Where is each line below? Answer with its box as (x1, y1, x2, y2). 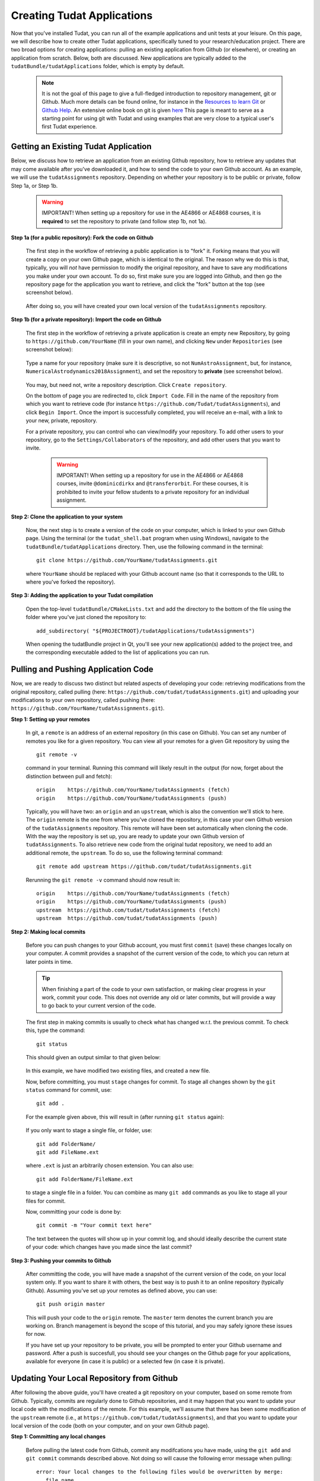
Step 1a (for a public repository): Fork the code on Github (11, 234, 154, 241)
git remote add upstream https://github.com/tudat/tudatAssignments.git (36, 863, 252, 870)
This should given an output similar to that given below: (25, 1053, 161, 1060)
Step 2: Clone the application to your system (11, 513, 123, 520)
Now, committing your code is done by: (25, 1208, 121, 1215)
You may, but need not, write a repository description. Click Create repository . (25, 381, 227, 388)
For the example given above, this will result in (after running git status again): (25, 1113, 225, 1120)
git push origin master (36, 1301, 105, 1307)
